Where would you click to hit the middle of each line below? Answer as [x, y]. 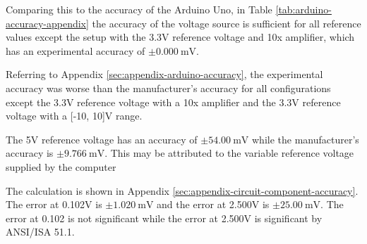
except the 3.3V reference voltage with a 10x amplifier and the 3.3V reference [173, 102]
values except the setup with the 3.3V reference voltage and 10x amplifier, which [180, 37]
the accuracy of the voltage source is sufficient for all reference [227, 23]
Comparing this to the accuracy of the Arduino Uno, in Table [139, 9]
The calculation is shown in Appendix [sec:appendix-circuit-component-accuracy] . [182, 190]
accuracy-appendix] [47, 23]
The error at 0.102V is [54, 204]
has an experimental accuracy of [76, 50]
